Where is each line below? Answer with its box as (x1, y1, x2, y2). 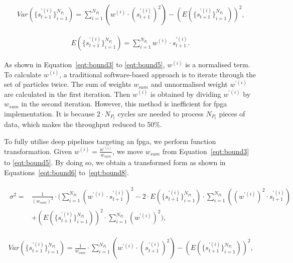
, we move (112, 146, 143, 156)
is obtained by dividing (151, 88, 221, 99)
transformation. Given (4, 146, 72, 156)
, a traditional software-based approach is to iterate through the (59, 69, 256, 79)
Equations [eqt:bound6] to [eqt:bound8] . (4, 167, 129, 177)
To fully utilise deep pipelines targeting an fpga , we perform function (4, 136, 216, 146)
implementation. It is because (4, 108, 95, 119)
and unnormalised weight (151, 79, 228, 89)
